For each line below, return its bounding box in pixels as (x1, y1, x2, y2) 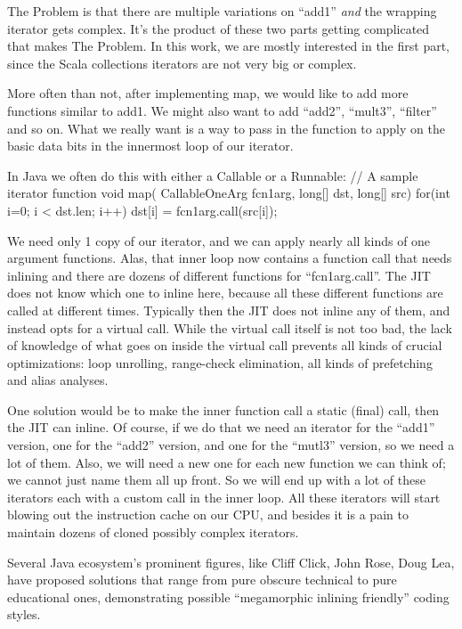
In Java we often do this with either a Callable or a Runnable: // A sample (7, 166, 418, 184)
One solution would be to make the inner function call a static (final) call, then (7, 400, 440, 419)
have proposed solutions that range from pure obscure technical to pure (7, 570, 397, 589)
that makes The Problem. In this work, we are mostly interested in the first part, (7, 37, 450, 55)
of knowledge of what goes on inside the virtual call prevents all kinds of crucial (7, 336, 442, 355)
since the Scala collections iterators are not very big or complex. (7, 53, 357, 72)
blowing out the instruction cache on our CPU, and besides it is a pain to (7, 505, 409, 524)
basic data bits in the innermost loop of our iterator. (7, 136, 294, 155)
